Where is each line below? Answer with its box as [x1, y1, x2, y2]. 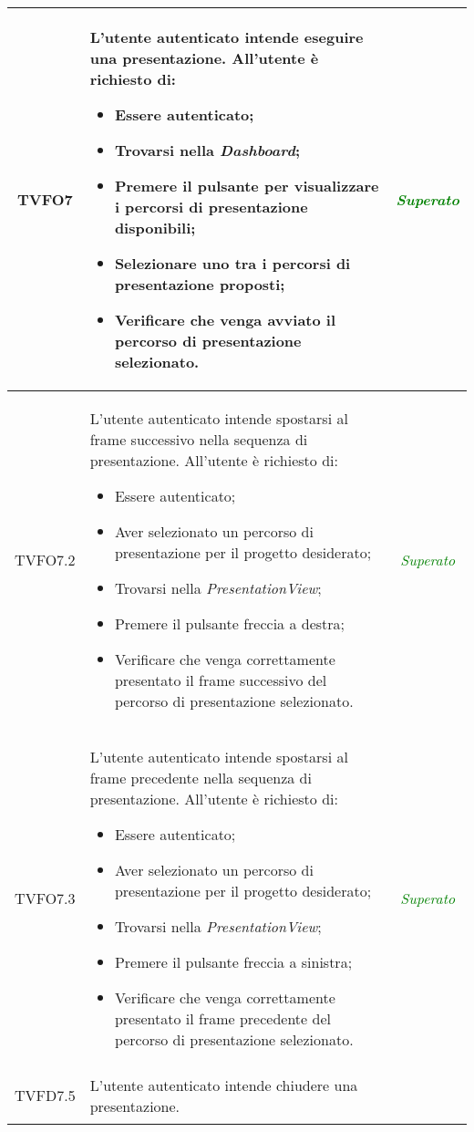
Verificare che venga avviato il [114, 309, 336, 330]
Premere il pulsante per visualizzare [114, 175, 379, 196]
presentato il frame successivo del [114, 670, 327, 691]
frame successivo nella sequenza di [89, 429, 308, 450]
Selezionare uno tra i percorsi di [114, 253, 351, 274]
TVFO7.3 [15, 888, 76, 909]
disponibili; [114, 217, 196, 238]
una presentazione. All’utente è [89, 47, 319, 68]
